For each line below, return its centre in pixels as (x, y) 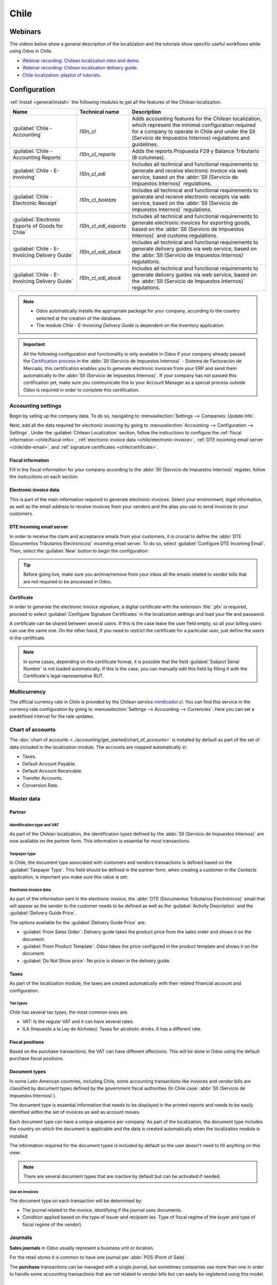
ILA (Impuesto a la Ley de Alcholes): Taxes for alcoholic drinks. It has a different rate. (112, 1029)
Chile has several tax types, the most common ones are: (69, 1012)
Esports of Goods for (38, 226)
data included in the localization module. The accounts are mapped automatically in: (98, 747)
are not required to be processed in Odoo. (68, 581)
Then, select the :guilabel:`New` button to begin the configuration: (79, 550)
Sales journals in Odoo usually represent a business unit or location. (82, 1248)
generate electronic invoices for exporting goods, (191, 223)
